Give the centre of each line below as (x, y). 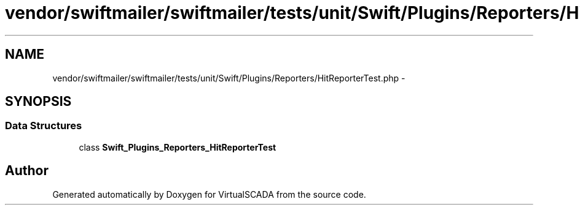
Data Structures (44, 126)
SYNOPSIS (38, 102)
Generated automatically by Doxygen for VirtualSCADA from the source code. (209, 194)
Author (27, 171)
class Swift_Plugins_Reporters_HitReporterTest (178, 147)
